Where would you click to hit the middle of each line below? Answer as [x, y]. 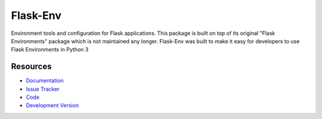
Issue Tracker [43, 89]
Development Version [52, 105]
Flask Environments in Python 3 [50, 50]
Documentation [45, 81]
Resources [31, 67]
